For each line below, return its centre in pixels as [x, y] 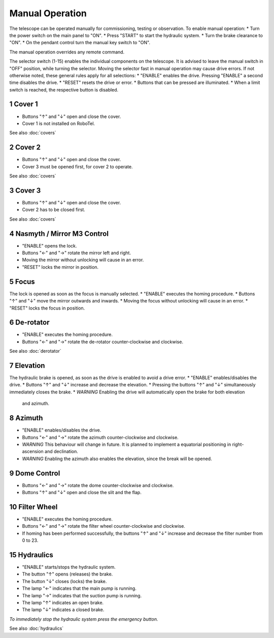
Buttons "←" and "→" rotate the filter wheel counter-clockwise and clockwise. [104, 526]
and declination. [62, 451]
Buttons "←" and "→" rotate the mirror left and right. [77, 253]
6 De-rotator [29, 323]
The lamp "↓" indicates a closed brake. [63, 610]
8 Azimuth [26, 418]
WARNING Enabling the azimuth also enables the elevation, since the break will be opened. [117, 459]
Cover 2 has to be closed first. [54, 210]
